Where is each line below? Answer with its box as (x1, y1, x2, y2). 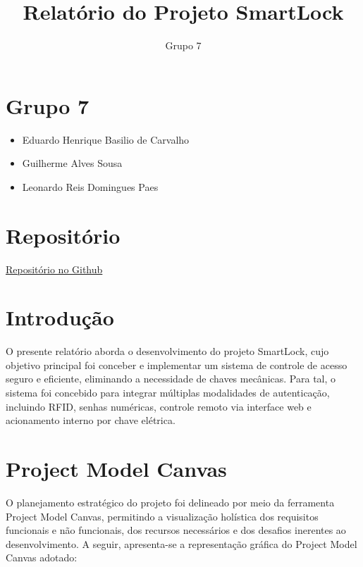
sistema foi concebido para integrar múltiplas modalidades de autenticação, (6, 385, 330, 400)
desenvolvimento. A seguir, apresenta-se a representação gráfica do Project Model (6, 536, 357, 551)
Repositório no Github (6, 261, 103, 276)
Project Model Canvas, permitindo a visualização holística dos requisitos (6, 509, 319, 523)
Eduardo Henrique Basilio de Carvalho (22, 132, 190, 147)
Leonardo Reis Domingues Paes (22, 179, 159, 194)
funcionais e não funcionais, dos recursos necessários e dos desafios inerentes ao (6, 523, 346, 537)
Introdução (6, 303, 114, 332)
